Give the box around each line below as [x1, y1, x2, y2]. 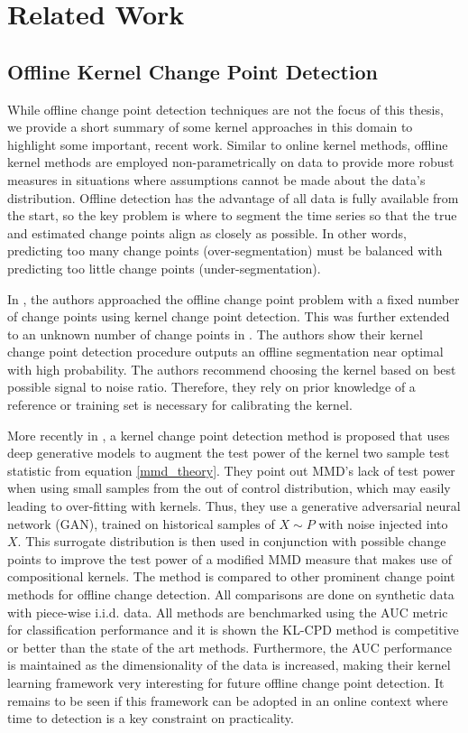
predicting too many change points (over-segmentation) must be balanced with [7, 241, 443, 260]
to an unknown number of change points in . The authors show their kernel [7, 324, 423, 343]
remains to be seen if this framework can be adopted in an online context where [7, 691, 448, 710]
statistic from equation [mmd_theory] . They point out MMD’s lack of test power [7, 460, 455, 479]
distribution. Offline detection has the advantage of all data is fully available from [7, 188, 459, 207]
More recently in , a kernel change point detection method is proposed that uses [7, 425, 450, 444]
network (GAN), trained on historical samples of [7, 514, 275, 533]
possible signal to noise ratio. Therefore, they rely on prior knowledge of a [7, 377, 416, 396]
